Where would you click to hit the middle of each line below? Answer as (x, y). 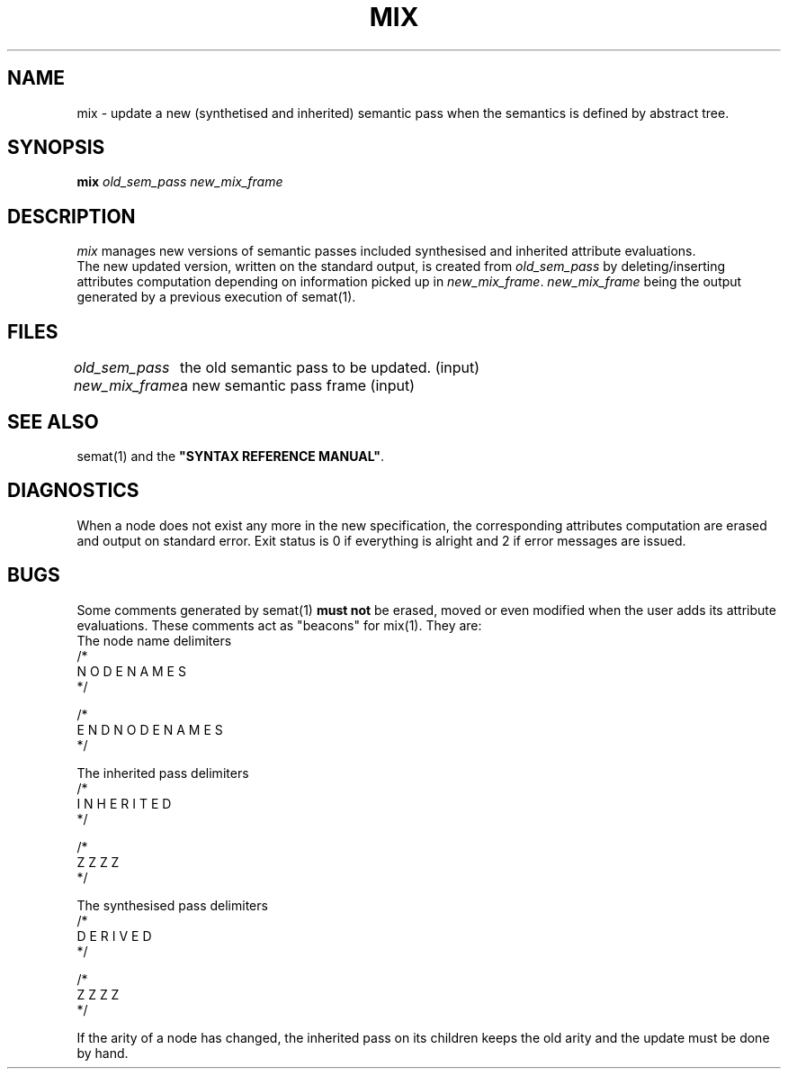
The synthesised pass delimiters (172, 905)
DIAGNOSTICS (73, 491)
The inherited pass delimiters (163, 773)
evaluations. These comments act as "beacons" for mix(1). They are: (279, 625)
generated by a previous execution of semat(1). (216, 297)
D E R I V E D (114, 936)
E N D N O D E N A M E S (150, 729)
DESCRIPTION (72, 216)
